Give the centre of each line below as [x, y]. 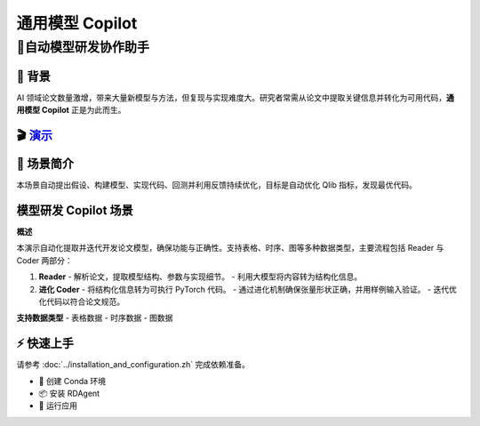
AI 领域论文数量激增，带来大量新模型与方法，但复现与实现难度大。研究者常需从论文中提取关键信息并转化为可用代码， [232, 97]
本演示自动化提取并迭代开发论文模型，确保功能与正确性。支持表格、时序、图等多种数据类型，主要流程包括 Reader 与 [230, 248]
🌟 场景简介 [45, 163]
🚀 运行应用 [58, 406]
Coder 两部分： [44, 260]
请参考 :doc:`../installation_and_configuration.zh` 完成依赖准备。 [133, 365]
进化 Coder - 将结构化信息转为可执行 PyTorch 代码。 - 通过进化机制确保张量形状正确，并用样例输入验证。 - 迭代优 [248, 289]
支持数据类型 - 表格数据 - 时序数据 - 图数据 [95, 318]
